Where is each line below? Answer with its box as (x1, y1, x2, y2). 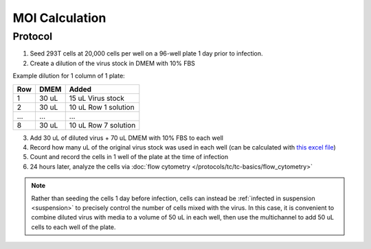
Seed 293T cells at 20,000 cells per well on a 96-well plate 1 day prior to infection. (30, 49, 264, 58)
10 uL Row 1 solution (69, 102, 135, 112)
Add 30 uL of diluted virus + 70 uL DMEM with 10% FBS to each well (30, 134, 223, 142)
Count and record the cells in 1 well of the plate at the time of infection (30, 153, 229, 161)
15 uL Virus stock (69, 93, 125, 103)
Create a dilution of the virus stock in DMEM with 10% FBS (30, 59, 196, 67)
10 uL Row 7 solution (69, 120, 136, 130)
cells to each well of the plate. (31, 223, 116, 231)
